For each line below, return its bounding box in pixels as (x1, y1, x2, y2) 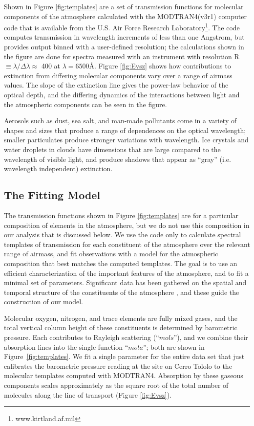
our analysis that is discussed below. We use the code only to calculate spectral (4, 229, 241, 240)
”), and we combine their (173, 332, 248, 342)
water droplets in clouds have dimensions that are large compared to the (4, 144, 221, 154)
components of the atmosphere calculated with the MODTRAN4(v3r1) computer (4, 11, 247, 21)
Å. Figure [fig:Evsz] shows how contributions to (89, 61, 231, 71)
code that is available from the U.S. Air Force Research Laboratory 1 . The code (4, 21, 240, 32)
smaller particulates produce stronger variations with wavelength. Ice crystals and (4, 135, 249, 145)
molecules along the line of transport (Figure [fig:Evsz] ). (4, 389, 171, 400)
